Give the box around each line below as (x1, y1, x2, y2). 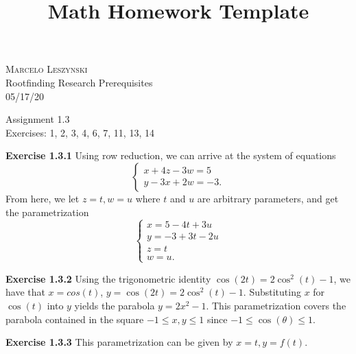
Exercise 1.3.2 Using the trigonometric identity (5, 271, 211, 285)
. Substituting (243, 285, 301, 299)
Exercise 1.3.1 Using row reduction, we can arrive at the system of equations (5, 148, 336, 163)
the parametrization (5, 204, 89, 219)
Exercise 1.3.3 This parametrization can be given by (5, 335, 233, 349)
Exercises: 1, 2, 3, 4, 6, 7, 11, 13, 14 (5, 125, 154, 139)
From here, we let (5, 191, 80, 205)
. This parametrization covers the (206, 298, 346, 312)
